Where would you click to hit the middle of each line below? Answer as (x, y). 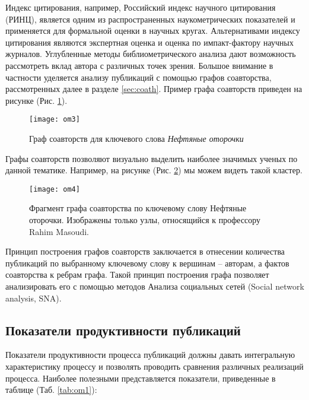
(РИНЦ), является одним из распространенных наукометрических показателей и (150, 19)
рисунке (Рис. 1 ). (36, 100)
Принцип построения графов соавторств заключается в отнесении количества (145, 251)
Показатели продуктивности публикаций (123, 330)
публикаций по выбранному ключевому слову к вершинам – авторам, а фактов (147, 263)
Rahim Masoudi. (59, 231)
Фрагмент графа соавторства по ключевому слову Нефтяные (138, 208)
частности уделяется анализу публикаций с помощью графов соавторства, (138, 77)
